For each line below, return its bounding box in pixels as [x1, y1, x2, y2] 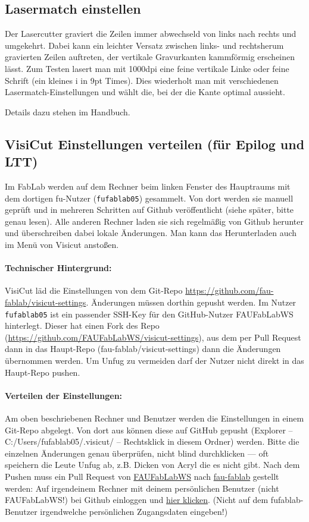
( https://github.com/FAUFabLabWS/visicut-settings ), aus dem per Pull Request [5, 331, 301, 343]
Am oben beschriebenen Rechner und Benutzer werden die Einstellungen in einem [5, 411, 304, 424]
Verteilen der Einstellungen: [5, 389, 123, 401]
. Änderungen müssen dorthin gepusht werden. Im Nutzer [86, 295, 296, 308]
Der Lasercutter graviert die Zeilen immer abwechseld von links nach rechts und [5, 27, 296, 40]
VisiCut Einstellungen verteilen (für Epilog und [5, 134, 305, 153]
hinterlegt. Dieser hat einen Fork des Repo [5, 319, 160, 332]
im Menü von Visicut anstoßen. [5, 238, 119, 250]
